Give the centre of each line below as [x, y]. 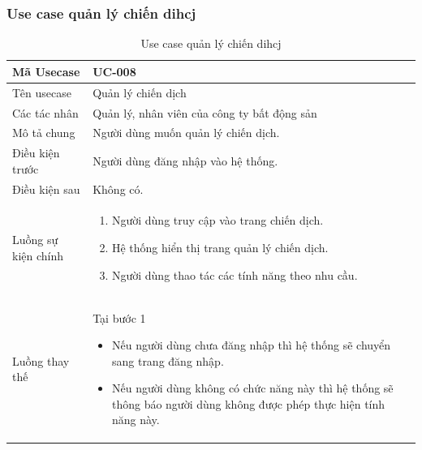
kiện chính [38, 255]
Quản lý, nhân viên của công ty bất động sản [205, 112]
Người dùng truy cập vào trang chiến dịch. [217, 220]
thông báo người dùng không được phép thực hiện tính [248, 403]
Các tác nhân [45, 112]
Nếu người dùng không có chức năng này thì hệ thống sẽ [252, 388]
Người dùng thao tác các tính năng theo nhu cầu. [235, 274]
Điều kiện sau [46, 189]
